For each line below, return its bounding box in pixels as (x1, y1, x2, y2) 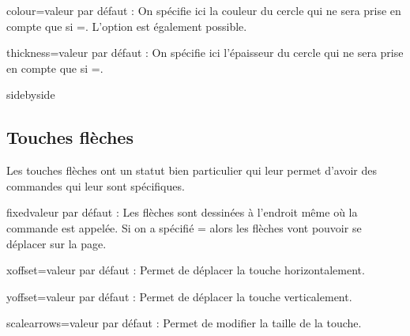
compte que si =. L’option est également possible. (6, 17, 247, 34)
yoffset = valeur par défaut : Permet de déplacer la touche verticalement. (6, 288, 352, 304)
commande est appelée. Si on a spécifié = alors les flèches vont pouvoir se (6, 219, 362, 236)
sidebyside (6, 86, 55, 103)
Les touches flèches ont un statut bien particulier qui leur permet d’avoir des (6, 162, 377, 179)
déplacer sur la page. (6, 235, 107, 251)
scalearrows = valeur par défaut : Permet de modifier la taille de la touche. (6, 315, 362, 331)
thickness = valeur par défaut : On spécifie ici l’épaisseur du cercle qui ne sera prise (6, 44, 404, 61)
